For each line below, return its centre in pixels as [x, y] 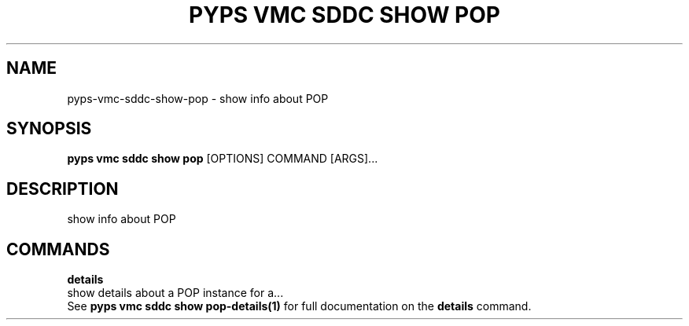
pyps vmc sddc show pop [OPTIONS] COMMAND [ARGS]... [223, 159]
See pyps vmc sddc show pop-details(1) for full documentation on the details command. [299, 306]
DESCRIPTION [63, 189]
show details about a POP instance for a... [175, 293]
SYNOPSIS [49, 129]
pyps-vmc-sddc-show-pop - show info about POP [198, 98]
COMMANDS [58, 249]
